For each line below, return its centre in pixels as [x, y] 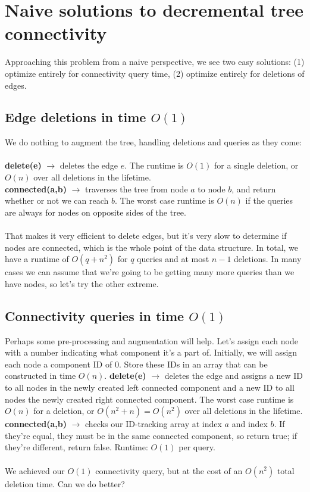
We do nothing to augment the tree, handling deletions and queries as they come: [154, 142]
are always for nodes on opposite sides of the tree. [95, 212]
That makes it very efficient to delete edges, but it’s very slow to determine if [146, 236]
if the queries [269, 200]
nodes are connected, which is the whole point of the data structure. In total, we [152, 247]
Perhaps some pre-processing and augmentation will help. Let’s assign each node [151, 340]
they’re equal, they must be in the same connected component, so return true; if [151, 435]
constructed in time [40, 376]
